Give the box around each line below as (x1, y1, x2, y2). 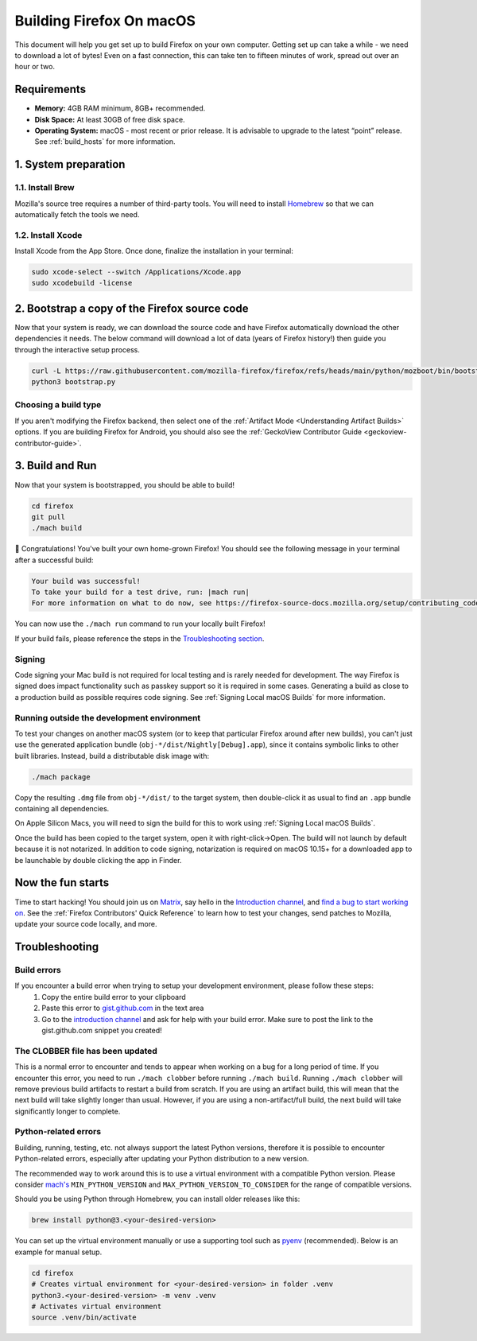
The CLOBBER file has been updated (14, 1045, 158, 1056)
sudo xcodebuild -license (31, 278, 133, 288)
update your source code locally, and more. (14, 919, 157, 929)
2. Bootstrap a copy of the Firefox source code (14, 301, 249, 315)
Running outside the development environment (14, 712, 201, 723)
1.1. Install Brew (14, 182, 75, 193)
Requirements (14, 83, 87, 96)
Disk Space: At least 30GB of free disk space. (34, 115, 186, 124)
